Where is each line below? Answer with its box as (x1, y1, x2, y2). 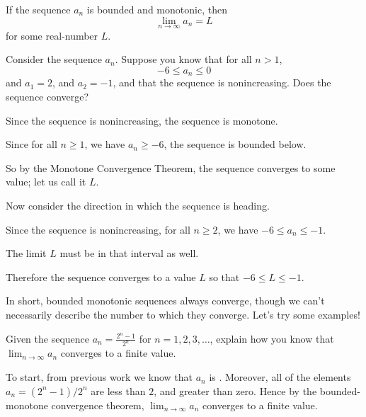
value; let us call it (6, 174, 86, 189)
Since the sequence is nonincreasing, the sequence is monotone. (6, 113, 278, 127)
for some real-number (6, 28, 98, 42)
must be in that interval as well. (59, 246, 199, 261)
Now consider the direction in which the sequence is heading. (6, 198, 270, 213)
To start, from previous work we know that (6, 370, 193, 384)
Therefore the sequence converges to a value (6, 269, 196, 284)
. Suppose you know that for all (115, 52, 252, 67)
